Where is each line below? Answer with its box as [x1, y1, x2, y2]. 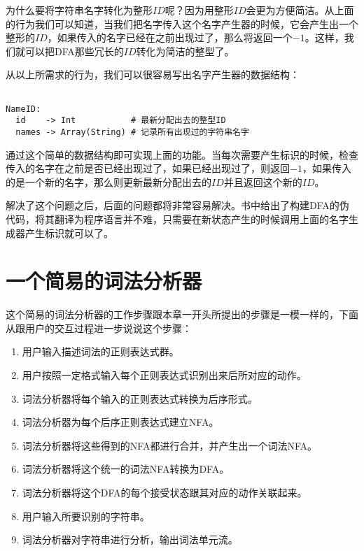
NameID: [6, 103, 41, 114]
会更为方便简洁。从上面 [246, 3, 354, 17]
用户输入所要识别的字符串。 [22, 508, 150, 523]
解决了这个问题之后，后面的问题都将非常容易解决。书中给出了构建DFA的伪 [6, 198, 349, 213]
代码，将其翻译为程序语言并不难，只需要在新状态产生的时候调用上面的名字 [6, 211, 349, 226]
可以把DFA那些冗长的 [24, 43, 124, 58]
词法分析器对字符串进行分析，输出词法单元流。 [22, 532, 238, 547]
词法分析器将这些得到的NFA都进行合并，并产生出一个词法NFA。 [22, 438, 317, 452]
